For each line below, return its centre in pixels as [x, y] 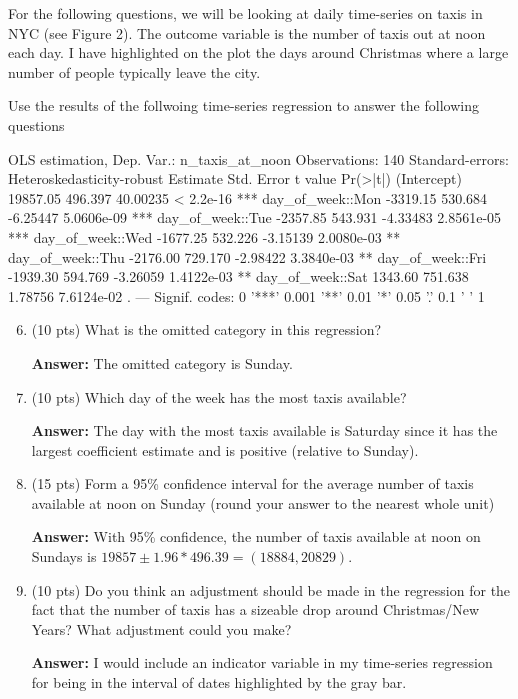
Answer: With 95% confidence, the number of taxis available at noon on [256, 536]
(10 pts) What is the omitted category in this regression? [206, 329]
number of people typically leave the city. [134, 71]
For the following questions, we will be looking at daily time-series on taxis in [245, 13]
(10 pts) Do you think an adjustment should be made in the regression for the [271, 589]
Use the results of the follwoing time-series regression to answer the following [243, 105]
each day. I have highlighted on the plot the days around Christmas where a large [258, 52]
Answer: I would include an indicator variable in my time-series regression [262, 662]
